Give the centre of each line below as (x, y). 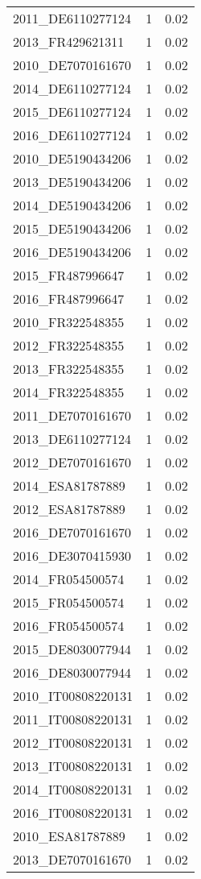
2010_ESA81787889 (69, 836)
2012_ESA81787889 (69, 509)
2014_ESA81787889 (69, 485)
